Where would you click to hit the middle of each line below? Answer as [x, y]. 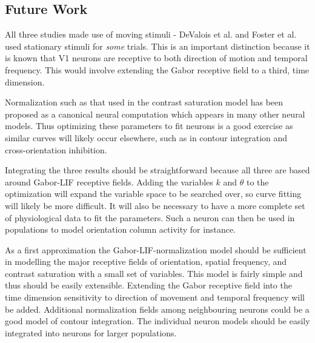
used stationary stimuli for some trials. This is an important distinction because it [157, 46]
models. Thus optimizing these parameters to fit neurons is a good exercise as [149, 126]
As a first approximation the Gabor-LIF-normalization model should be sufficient [156, 249]
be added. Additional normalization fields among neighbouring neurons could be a [157, 309]
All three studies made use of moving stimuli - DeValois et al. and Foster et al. [151, 34]
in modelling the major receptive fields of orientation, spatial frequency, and [146, 261]
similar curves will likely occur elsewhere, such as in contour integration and [146, 137]
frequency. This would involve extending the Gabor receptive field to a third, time [157, 69]
